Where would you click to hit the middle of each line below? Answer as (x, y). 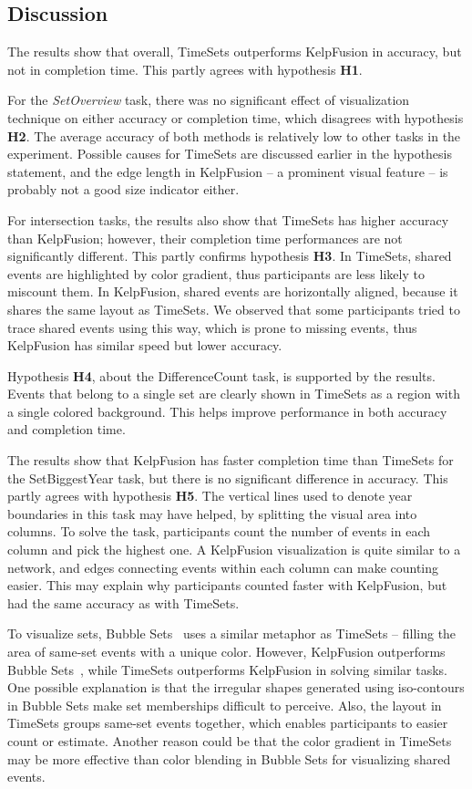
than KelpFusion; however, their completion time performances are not (205, 238)
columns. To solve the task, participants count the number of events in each (219, 531)
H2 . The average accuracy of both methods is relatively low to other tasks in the (234, 135)
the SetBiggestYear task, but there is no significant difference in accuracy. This (228, 478)
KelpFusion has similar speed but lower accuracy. (145, 345)
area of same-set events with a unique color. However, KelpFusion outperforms (226, 652)
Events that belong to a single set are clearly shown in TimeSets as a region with (234, 394)
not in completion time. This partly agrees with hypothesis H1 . (185, 69)
